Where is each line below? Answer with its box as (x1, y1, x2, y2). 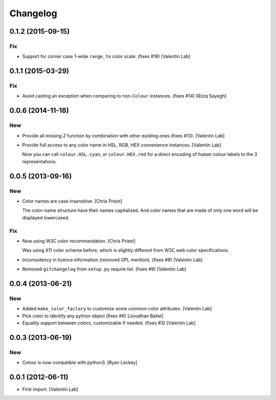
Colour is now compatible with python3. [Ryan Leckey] (22, 360, 137, 366)
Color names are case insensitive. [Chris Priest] (22, 198, 123, 204)
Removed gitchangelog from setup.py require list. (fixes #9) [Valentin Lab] (22, 266, 187, 272)
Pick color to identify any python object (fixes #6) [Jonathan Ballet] (22, 313, 164, 319)
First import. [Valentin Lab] (22, 386, 79, 392)
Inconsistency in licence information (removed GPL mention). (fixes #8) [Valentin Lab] (22, 257, 203, 263)
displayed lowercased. (22, 214, 70, 220)
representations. (22, 158, 57, 164)
